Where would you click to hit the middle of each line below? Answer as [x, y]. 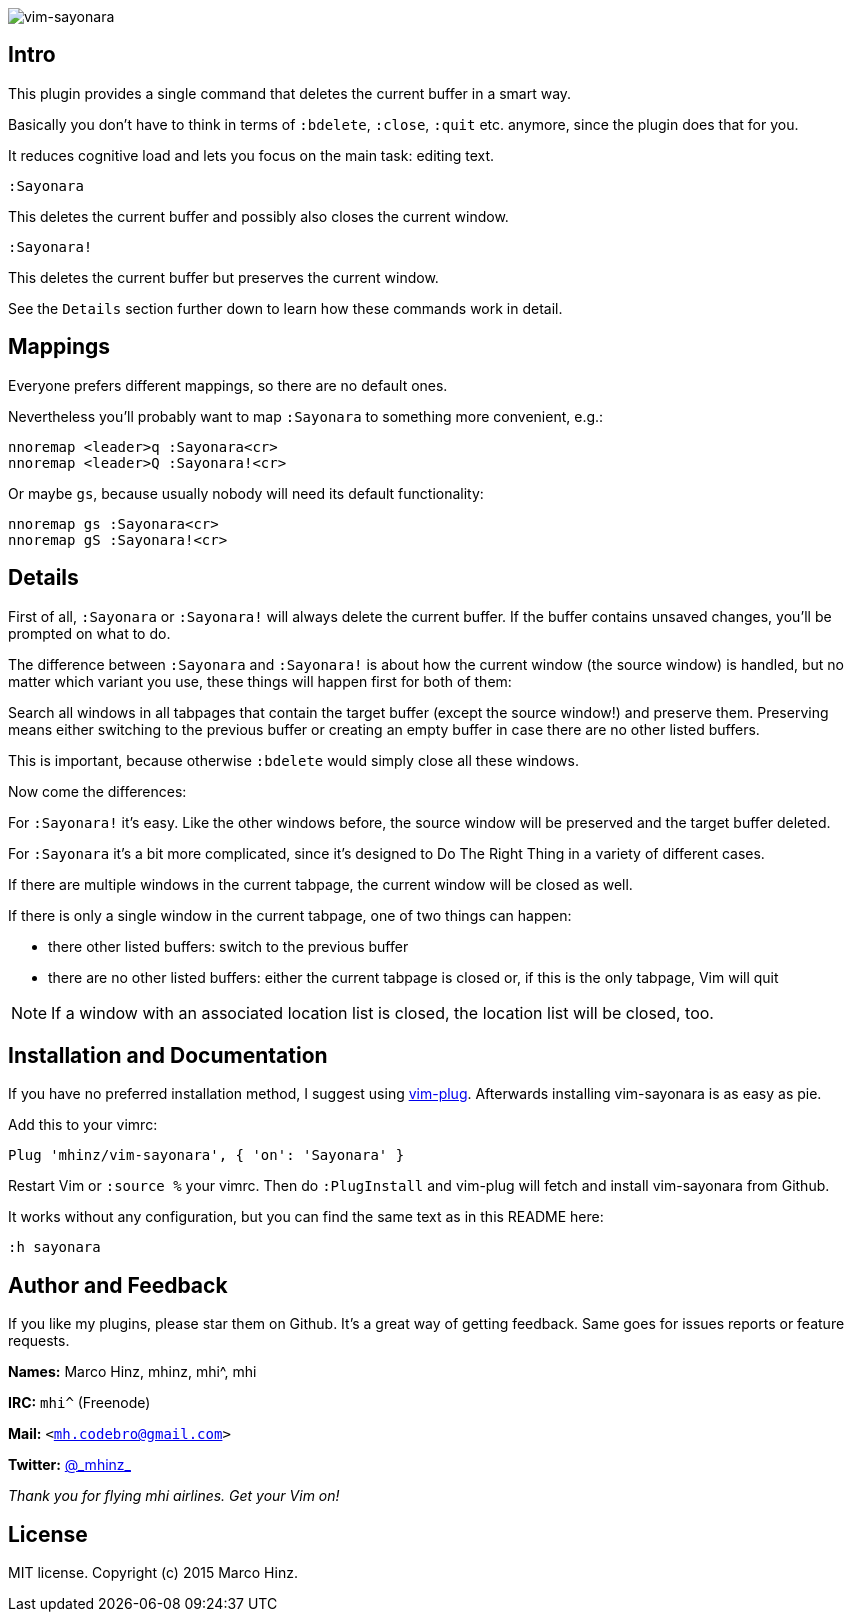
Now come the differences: [97, 791]
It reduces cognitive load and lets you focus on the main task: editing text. [251, 155]
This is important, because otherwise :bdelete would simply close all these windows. [293, 760]
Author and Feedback [118, 1285]
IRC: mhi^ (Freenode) [79, 1403]
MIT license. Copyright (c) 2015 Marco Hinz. [153, 1573]
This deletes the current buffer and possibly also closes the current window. [258, 216]
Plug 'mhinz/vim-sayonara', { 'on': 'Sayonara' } [206, 1155]
